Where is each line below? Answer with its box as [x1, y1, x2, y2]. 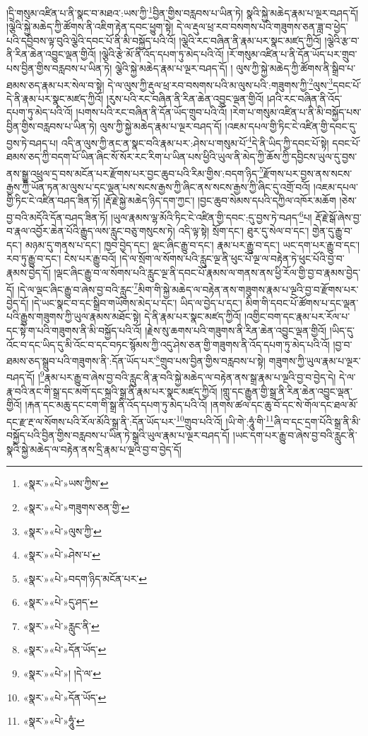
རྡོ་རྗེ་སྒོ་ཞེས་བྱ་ [315, 209, 362, 224]
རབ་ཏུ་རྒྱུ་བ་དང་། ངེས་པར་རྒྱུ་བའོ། [6, 251, 117, 266]
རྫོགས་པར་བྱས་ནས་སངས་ [263, 165, 352, 180]
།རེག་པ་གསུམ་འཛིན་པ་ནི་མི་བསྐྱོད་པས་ [230, 105, 362, 119]
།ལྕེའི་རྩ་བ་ [324, 33, 360, 47]
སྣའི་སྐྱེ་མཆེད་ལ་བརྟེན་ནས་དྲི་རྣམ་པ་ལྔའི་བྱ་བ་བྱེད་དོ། [6, 441, 182, 456]
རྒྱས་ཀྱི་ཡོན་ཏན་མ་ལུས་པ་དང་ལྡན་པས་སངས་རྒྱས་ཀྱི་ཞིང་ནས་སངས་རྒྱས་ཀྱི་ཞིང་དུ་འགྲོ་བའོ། [6, 179, 311, 194]
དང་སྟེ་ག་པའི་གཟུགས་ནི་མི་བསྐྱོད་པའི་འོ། [6, 323, 142, 337]
